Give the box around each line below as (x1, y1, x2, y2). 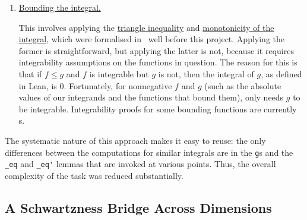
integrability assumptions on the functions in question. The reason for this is (18, 56, 297, 68)
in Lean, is (18, 79, 57, 92)
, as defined (261, 67, 302, 80)
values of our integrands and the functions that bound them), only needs (18, 91, 284, 103)
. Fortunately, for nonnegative (64, 79, 172, 92)
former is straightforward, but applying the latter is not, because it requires (18, 44, 294, 56)
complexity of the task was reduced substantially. (5, 169, 183, 181)
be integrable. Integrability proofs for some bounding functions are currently (18, 102, 297, 115)
